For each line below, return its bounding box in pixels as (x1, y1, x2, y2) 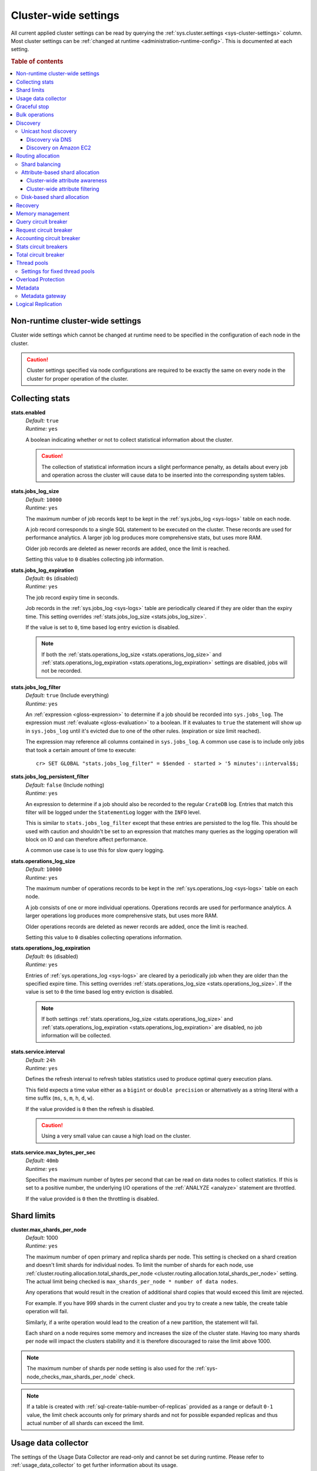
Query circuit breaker (16, 218, 68, 225)
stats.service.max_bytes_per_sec (11, 1149, 96, 1156)
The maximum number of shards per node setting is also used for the (26, 1365, 194, 1372)
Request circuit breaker (16, 227, 73, 234)
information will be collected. (41, 1031, 112, 1039)
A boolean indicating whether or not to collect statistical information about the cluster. (25, 436, 233, 443)
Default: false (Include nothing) (25, 781, 105, 788)
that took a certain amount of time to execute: (25, 746, 136, 753)
